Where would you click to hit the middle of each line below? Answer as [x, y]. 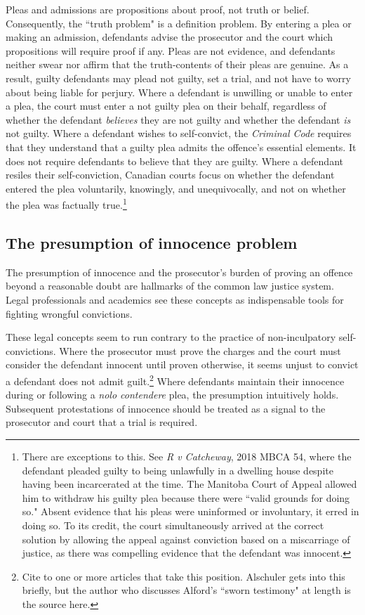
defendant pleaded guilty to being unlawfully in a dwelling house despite [178, 470]
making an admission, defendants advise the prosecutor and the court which [170, 37]
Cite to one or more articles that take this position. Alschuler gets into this [184, 576]
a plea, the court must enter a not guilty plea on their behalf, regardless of [166, 106]
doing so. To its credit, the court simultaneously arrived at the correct [173, 525]
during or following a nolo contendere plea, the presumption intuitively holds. [172, 395]
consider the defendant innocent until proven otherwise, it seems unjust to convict [182, 364]
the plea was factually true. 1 [66, 203]
